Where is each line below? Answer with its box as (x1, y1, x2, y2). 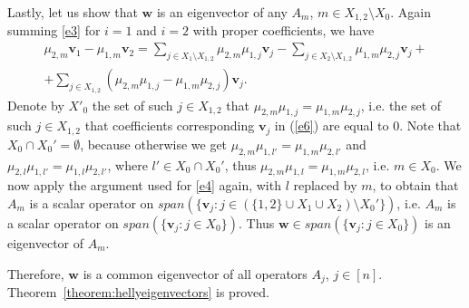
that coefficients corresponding (84, 116, 255, 135)
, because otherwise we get (80, 134, 228, 153)
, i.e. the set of (360, 95, 442, 114)
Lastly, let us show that (7, 3, 138, 21)
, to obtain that (372, 176, 459, 195)
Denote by (7, 95, 64, 114)
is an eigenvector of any (156, 3, 288, 21)
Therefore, (7, 264, 64, 283)
